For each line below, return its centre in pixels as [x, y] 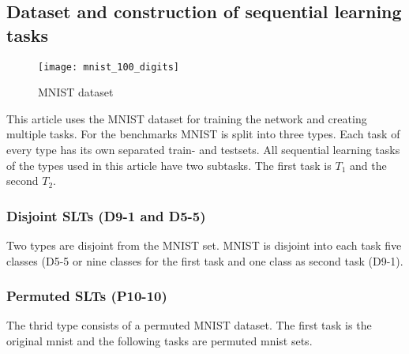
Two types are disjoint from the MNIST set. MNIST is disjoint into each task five [204, 245]
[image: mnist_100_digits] [109, 67]
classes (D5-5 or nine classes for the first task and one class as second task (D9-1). [205, 260]
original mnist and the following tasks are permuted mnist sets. [159, 341]
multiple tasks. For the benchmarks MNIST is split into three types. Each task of [203, 134]
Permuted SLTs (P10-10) [87, 296]
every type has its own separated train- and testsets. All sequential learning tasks [203, 150]
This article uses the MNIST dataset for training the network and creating [187, 118]
